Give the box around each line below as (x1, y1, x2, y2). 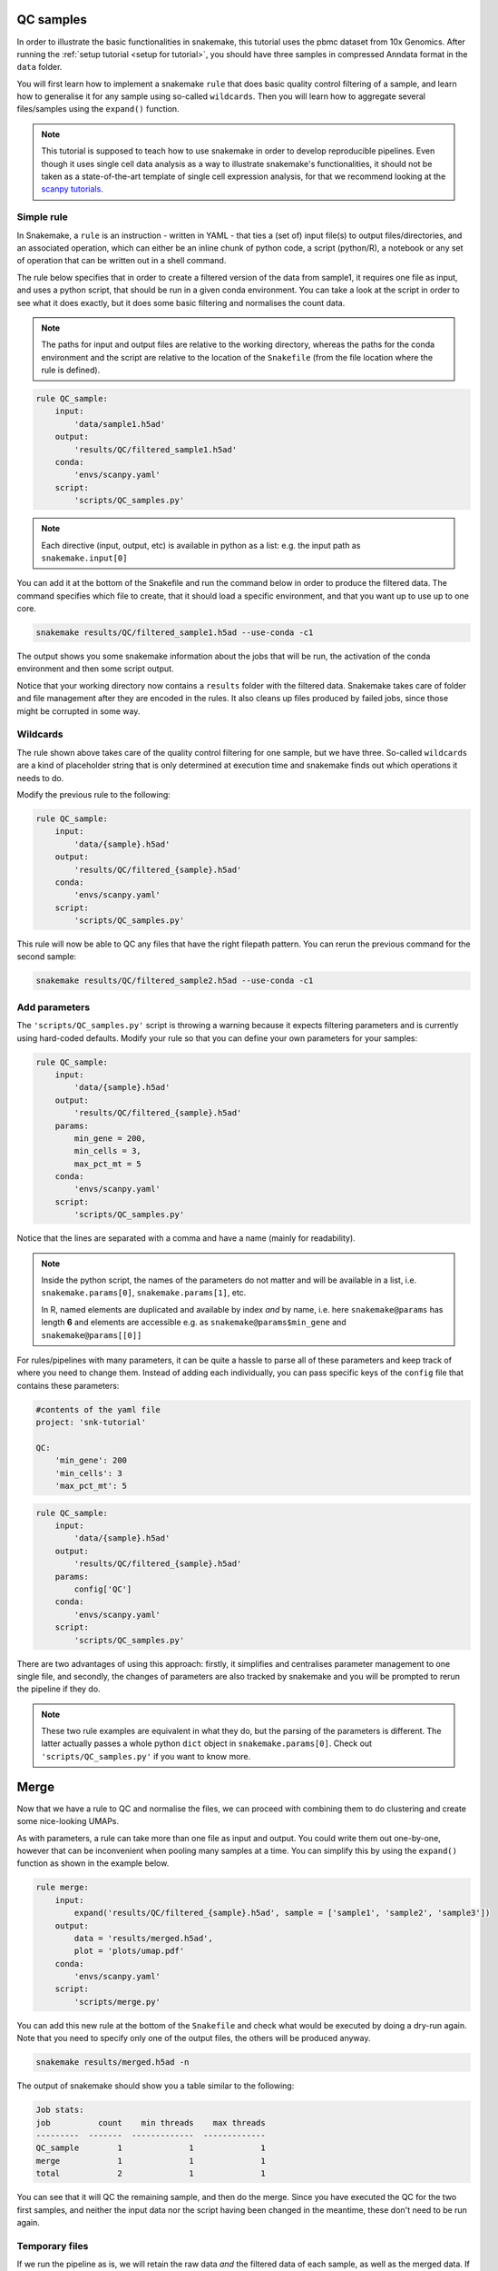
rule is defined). (41, 364, 101, 376)
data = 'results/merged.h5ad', (73, 1933, 213, 1943)
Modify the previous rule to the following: (16, 788, 171, 799)
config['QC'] (73, 1583, 132, 1594)
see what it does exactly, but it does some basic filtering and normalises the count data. (16, 297, 346, 308)
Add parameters (16, 1000, 91, 1013)
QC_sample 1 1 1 (35, 2143, 267, 2153)
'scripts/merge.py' (73, 1997, 161, 2007)
